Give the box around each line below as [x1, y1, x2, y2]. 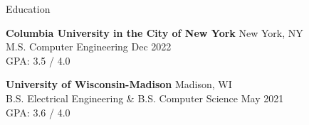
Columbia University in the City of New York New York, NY [6, 25, 303, 40]
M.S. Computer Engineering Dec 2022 [6, 39, 172, 54]
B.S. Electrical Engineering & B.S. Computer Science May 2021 [6, 90, 284, 105]
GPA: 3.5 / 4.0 [6, 53, 70, 67]
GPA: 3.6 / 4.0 [6, 104, 70, 119]
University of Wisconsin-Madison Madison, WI [6, 77, 232, 92]
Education [6, 1, 51, 16]
